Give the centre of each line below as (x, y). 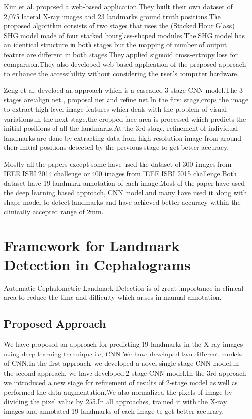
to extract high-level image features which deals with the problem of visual (116, 109)
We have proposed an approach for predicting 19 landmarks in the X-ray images (124, 344)
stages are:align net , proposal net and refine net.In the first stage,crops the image (126, 99)
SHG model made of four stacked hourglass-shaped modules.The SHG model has (125, 35)
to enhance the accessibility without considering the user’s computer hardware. (122, 73)
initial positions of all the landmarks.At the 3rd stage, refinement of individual (121, 128)
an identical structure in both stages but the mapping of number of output (116, 45)
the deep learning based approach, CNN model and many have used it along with (126, 192)
